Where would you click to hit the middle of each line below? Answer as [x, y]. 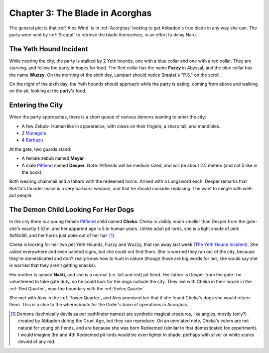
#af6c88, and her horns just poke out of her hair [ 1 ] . [62, 235]
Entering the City [36, 105]
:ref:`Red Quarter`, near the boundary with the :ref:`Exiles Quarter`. [77, 288]
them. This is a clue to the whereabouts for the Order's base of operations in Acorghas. [99, 305]
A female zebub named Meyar [53, 158]
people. [25, 195]
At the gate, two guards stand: [40, 149]
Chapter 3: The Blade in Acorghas [80, 13]
